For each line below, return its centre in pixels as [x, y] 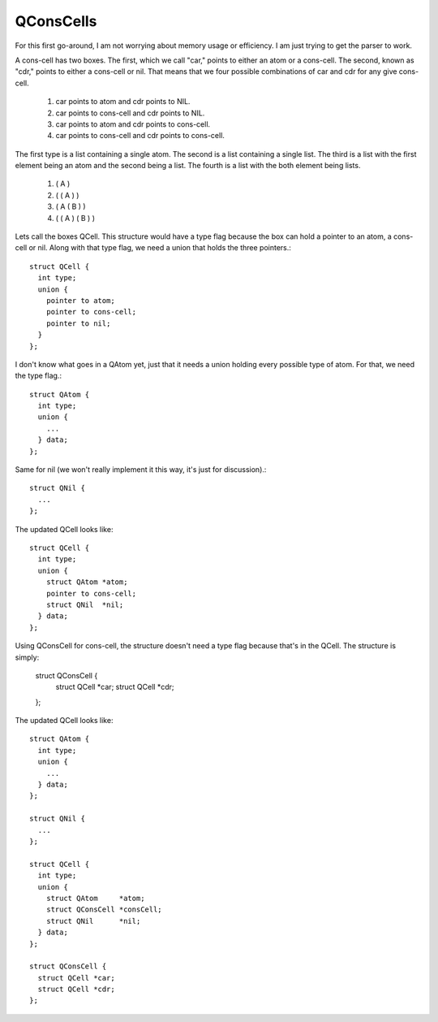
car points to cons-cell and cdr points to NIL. [130, 113]
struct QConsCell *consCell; [104, 909]
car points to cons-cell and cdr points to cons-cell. [140, 136]
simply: [27, 657]
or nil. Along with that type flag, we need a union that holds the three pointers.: [160, 248]
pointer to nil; [78, 323]
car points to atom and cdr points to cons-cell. [133, 124]
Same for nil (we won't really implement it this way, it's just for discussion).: [141, 470]
